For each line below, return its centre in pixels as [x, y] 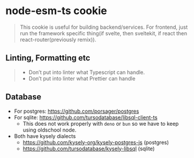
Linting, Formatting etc [48, 58]
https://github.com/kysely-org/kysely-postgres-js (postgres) [96, 142]
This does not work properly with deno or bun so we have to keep [101, 123]
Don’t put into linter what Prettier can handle [82, 78]
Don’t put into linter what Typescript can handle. [87, 72]
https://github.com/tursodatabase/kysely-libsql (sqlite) [89, 149]
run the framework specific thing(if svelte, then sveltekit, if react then [103, 33]
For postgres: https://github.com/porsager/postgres [76, 111]
